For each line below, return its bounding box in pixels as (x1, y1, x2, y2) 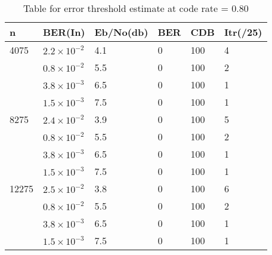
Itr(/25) (224, 25, 262, 39)
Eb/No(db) (94, 25, 149, 39)
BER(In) (43, 25, 85, 39)
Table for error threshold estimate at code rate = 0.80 (23, 1, 249, 15)
